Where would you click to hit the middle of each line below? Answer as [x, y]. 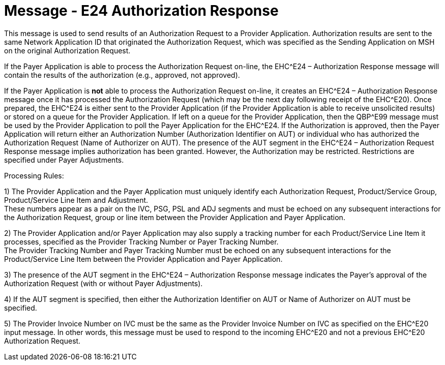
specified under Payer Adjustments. [64, 160]
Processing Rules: [34, 175]
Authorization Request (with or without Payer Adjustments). [103, 283]
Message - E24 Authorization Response [141, 11]
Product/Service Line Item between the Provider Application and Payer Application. [143, 259]
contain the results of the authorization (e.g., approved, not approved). [122, 75]
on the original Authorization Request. [67, 50]
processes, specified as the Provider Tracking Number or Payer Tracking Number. [141, 241]
